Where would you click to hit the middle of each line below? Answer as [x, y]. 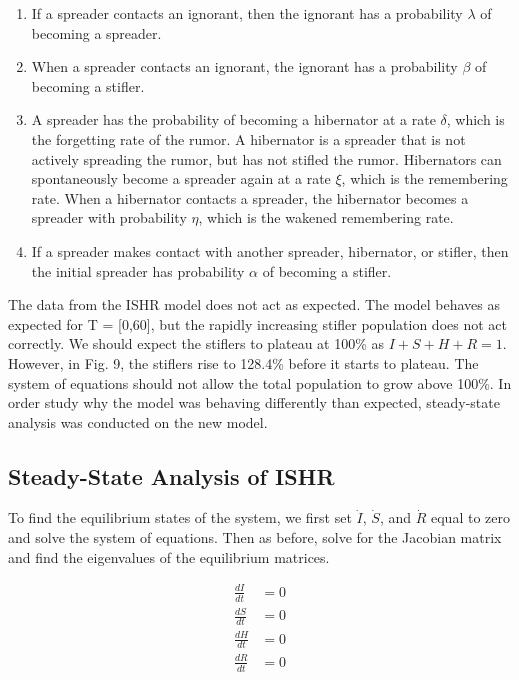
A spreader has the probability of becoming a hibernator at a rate [233, 119]
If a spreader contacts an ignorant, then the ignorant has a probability [247, 13]
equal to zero [470, 517]
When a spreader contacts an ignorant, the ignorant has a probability [244, 66]
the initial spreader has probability [138, 270]
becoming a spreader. [96, 32]
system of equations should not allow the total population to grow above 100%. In [260, 382]
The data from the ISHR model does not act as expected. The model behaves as [254, 304]
